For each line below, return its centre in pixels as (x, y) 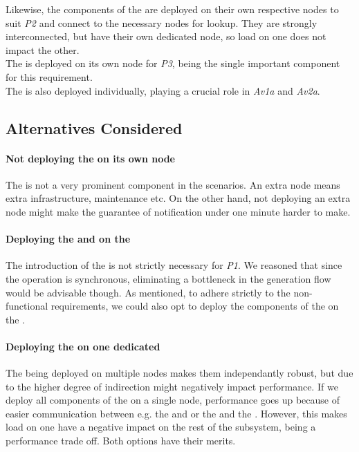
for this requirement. (49, 76)
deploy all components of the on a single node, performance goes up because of (173, 400)
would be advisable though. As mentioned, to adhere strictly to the (148, 292)
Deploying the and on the (68, 239)
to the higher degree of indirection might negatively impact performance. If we (172, 386)
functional (27, 306)
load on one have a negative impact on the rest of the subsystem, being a (161, 427)
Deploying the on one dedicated (83, 346)
